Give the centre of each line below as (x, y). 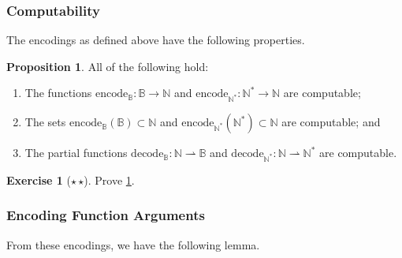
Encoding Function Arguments (106, 215)
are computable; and (331, 122)
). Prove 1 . (109, 179)
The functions (58, 93)
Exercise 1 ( (39, 179)
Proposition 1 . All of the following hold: (108, 66)
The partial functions (76, 153)
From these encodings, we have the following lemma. (133, 244)
